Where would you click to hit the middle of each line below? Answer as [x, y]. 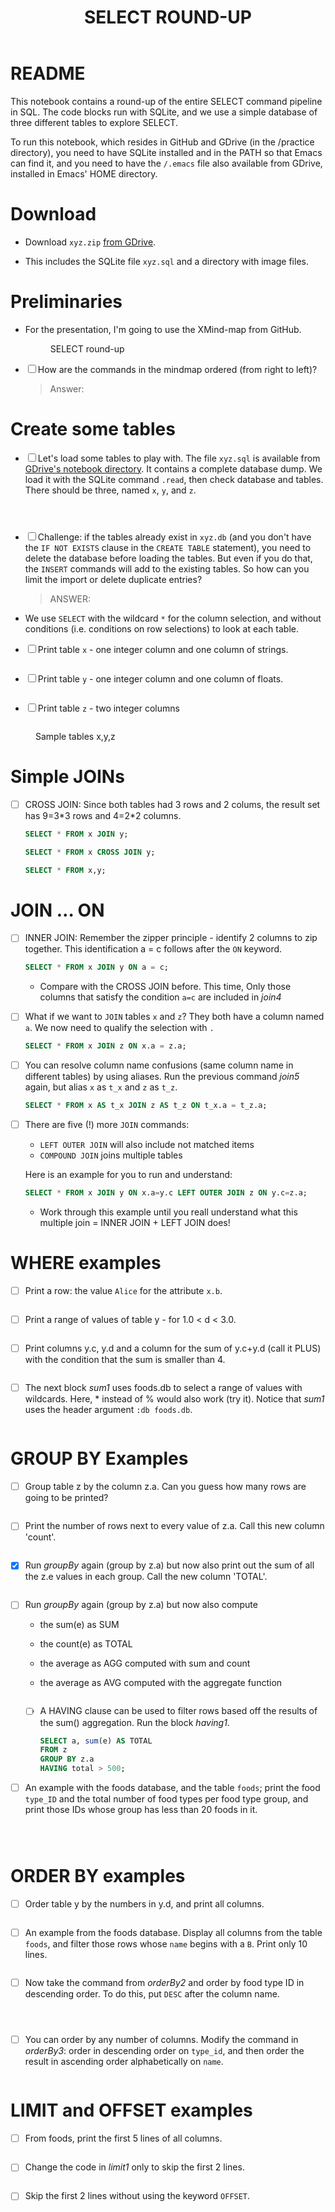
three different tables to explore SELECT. [94, 122]
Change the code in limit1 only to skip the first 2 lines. [134, 2167]
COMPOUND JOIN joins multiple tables [111, 1155]
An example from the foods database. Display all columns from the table [173, 1933]
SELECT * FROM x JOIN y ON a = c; [96, 967]
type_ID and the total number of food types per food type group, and [166, 1799]
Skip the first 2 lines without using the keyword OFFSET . [137, 2196]
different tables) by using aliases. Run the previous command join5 [162, 1077]
